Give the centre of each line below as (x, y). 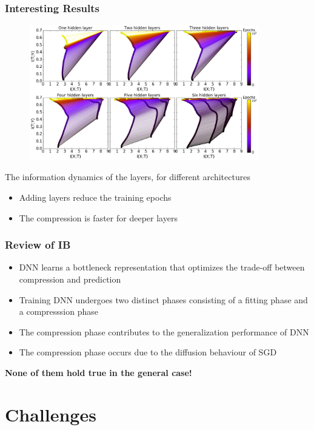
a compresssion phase (59, 311)
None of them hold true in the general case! (99, 372)
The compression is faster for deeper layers (98, 217)
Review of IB (38, 245)
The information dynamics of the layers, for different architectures (128, 177)
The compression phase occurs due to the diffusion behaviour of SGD (148, 352)
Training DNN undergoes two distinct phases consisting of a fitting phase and (163, 299)
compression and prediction (70, 279)
